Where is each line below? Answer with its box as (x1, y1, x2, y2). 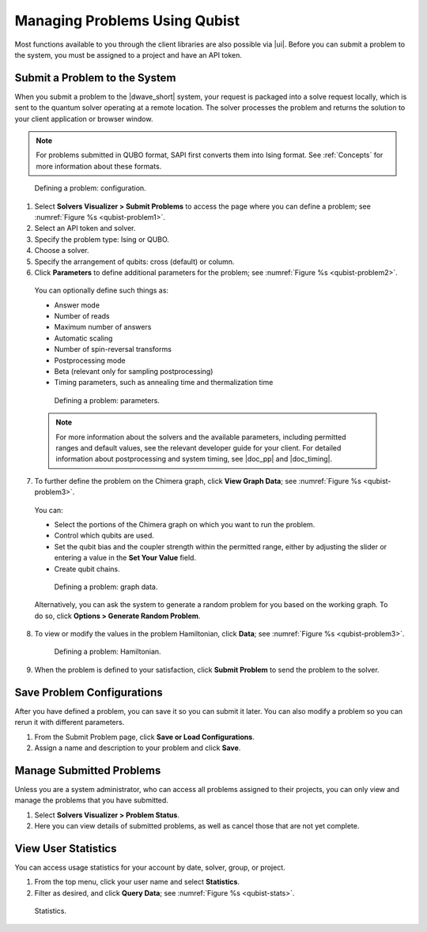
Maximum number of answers (54, 323, 152, 332)
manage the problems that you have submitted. (14, 795, 169, 806)
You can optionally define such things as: (34, 285, 169, 296)
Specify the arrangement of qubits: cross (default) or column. (34, 257, 235, 266)
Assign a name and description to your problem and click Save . (34, 743, 241, 753)
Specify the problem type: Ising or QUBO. (34, 234, 170, 244)
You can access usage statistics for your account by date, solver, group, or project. (14, 862, 286, 872)
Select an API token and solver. (34, 224, 136, 233)
